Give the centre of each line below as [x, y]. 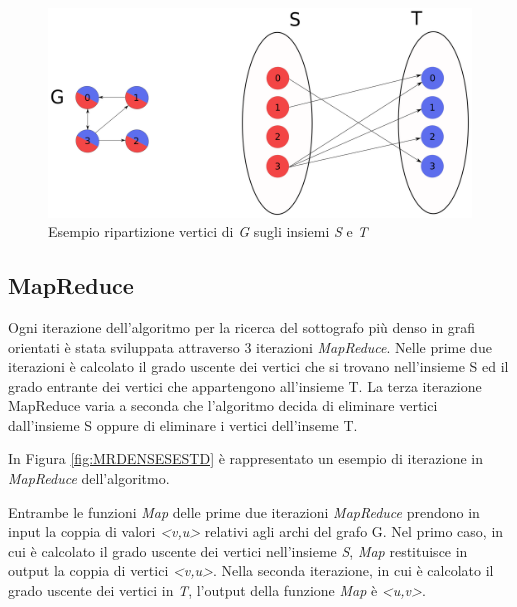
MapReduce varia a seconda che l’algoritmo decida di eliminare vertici [223, 405]
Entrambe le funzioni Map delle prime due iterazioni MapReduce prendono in [244, 511]
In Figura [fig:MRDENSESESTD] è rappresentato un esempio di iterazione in [246, 458]
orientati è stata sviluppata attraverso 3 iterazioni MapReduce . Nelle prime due [250, 346]
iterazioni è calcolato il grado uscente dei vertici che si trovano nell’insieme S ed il [258, 366]
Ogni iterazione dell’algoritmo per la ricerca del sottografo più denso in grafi [242, 326]
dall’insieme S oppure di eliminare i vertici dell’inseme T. [183, 424]
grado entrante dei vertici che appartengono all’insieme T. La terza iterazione [245, 385]
